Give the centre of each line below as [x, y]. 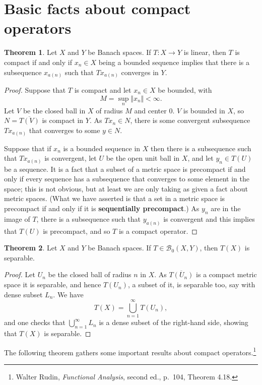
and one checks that [35, 322]
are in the [226, 208]
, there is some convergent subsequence [190, 120]
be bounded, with [185, 90]
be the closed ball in [54, 110]
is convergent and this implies [209, 218]
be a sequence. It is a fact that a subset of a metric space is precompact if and [125, 169]
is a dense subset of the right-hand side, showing [174, 322]
